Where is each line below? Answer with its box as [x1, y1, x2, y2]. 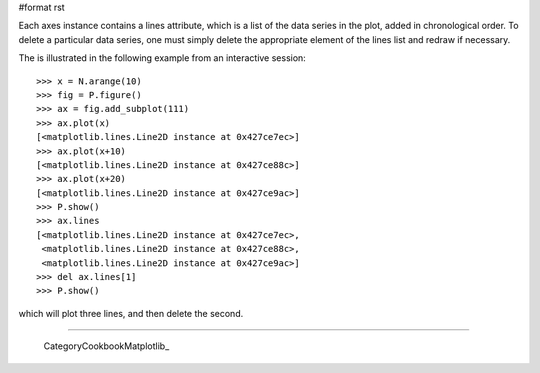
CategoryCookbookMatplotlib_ [43, 340, 170, 352]
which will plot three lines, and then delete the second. [18, 307, 244, 319]
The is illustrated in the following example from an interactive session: [18, 52, 307, 64]
